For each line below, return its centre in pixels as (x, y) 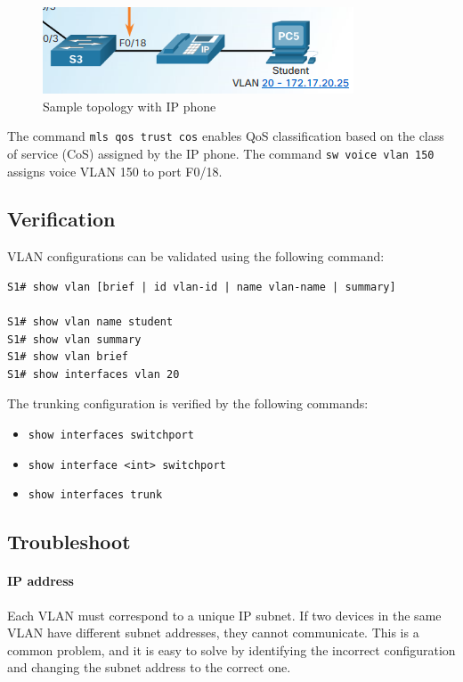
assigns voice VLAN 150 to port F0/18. (115, 171)
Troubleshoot (69, 542)
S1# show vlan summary (74, 339)
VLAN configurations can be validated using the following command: (196, 256)
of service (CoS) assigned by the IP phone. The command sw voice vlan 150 (221, 153)
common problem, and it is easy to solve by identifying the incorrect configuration (231, 649)
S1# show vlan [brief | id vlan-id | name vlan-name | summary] (202, 287)
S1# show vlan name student (90, 322)
